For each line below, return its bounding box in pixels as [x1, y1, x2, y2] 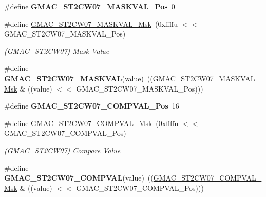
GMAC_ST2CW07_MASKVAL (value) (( [4, 73, 153, 83]
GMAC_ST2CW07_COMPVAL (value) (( [4, 172, 154, 183]
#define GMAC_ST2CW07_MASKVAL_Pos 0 [4, 1, 175, 11]
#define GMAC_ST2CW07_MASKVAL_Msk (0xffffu [4, 18, 178, 29]
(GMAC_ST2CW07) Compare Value [4, 145, 121, 155]
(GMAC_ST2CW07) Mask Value [4, 45, 109, 56]
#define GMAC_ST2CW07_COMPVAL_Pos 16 [4, 100, 179, 111]
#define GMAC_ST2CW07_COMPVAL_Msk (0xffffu [4, 117, 179, 128]
